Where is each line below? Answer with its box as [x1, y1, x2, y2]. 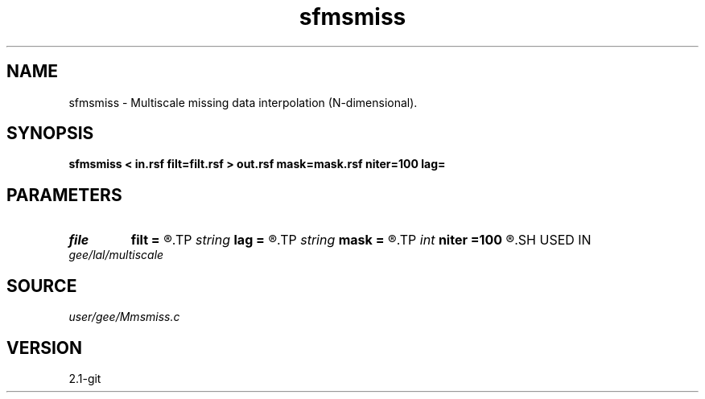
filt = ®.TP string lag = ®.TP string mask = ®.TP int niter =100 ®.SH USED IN [130, 232, 592, 249]
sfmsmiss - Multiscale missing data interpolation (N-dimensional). [68, 95, 418, 109]
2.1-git [68, 371, 101, 385]
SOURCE [6, 275, 77, 296]
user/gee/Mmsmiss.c [68, 310, 180, 324]
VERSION [6, 337, 83, 358]
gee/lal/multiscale [68, 248, 164, 262]
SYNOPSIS [6, 123, 94, 144]
